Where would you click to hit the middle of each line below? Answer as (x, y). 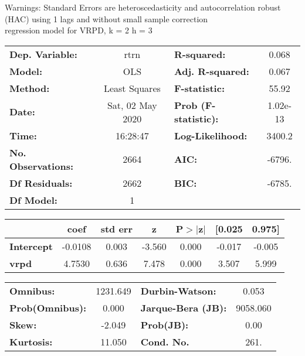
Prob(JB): (165, 324)
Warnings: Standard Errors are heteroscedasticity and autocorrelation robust (143, 7)
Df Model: (33, 200)
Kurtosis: (31, 341)
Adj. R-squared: (211, 71)
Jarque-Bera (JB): (184, 307)
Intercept (31, 246)
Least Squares (132, 88)
